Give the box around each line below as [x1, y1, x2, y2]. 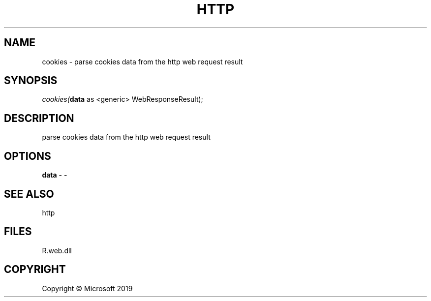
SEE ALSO [4, 187, 54, 200]
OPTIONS [4, 150, 51, 162]
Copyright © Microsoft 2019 [42, 284, 133, 293]
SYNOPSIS [4, 74, 58, 87]
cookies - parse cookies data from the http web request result [42, 57, 243, 66]
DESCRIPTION [4, 112, 74, 124]
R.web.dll [42, 246, 72, 255]
